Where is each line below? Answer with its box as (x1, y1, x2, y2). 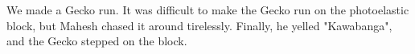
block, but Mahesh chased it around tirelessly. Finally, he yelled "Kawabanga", (6, 17, 392, 33)
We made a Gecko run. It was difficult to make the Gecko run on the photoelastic (6, 2, 409, 17)
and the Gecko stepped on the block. (6, 33, 187, 49)
